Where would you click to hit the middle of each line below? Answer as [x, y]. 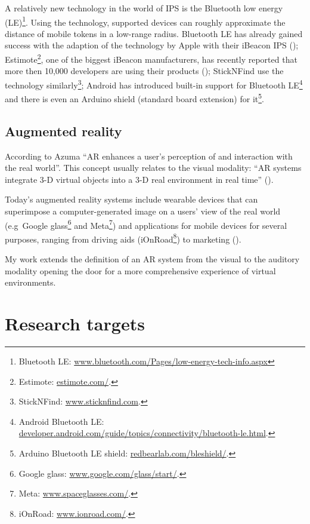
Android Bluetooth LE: [61, 421]
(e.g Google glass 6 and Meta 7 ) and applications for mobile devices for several [146, 224]
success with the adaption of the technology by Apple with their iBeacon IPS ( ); [152, 45]
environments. [30, 282]
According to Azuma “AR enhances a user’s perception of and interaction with [149, 156]
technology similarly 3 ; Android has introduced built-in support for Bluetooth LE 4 [154, 84]
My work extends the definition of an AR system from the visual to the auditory [152, 259]
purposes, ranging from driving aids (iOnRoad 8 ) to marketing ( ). [123, 238]
